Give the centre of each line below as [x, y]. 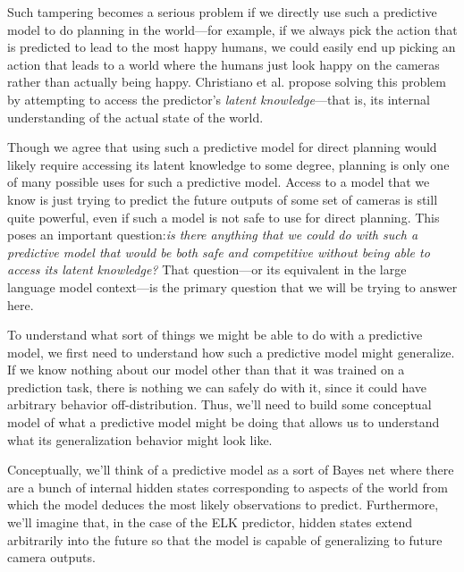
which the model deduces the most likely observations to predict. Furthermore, [223, 505]
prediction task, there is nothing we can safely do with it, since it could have [217, 387]
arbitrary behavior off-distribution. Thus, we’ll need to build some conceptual [219, 404]
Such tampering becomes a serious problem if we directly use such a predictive [222, 12]
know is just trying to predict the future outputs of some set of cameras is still [223, 199]
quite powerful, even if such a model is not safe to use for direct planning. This [224, 217]
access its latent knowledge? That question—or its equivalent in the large [207, 269]
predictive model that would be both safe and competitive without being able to [219, 252]
